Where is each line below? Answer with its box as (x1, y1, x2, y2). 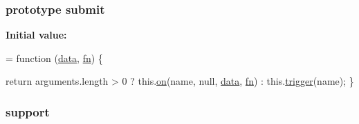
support (6, 103, 50, 120)
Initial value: (6, 28, 67, 42)
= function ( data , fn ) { (6, 50, 103, 65)
